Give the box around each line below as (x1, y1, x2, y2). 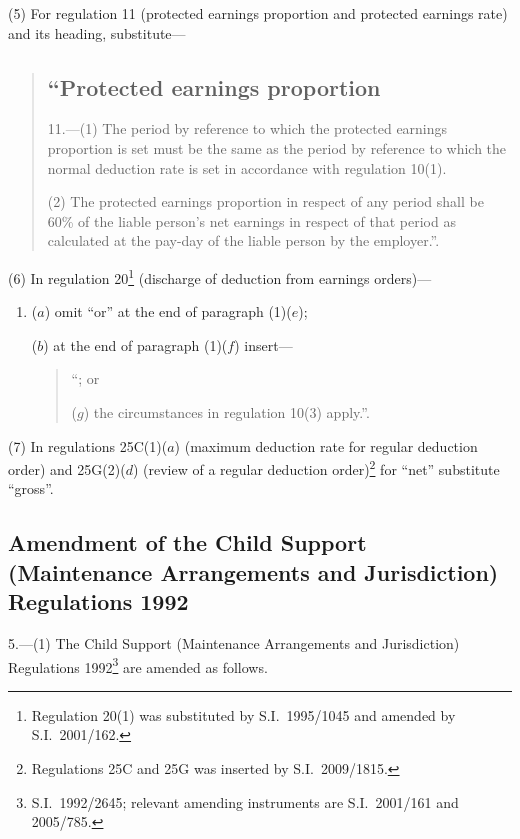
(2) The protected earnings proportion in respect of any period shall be (47, 191, 484, 212)
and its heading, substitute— (8, 22, 186, 43)
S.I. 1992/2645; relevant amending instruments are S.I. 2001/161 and (31, 791, 459, 812)
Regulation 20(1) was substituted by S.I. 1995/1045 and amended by (31, 704, 456, 725)
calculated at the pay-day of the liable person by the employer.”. (47, 230, 440, 251)
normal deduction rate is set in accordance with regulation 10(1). (47, 157, 447, 178)
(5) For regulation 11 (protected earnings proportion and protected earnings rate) (8, 3, 508, 23)
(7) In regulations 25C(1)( (8, 435, 168, 456)
